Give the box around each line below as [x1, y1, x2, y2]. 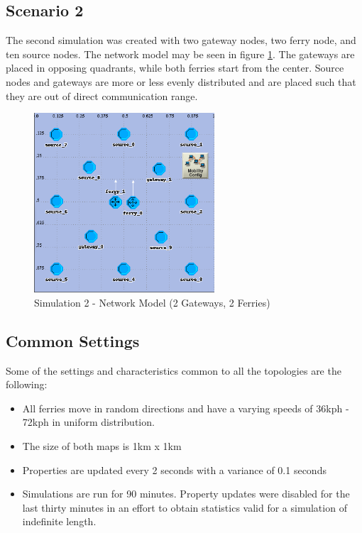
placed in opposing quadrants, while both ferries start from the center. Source [6, 60, 344, 75]
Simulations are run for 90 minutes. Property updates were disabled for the [22, 486, 350, 501]
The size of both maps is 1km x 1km [22, 439, 182, 454]
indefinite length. [22, 514, 97, 529]
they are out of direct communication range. [6, 88, 198, 103]
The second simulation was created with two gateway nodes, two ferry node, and [6, 33, 356, 48]
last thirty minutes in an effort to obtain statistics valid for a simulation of [22, 500, 347, 515]
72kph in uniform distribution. [22, 414, 155, 429]
